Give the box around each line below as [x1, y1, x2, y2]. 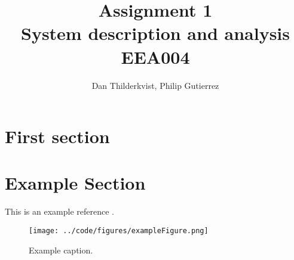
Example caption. [29, 243, 93, 256]
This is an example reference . [5, 205, 114, 218]
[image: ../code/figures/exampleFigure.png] [29, 227, 209, 235]
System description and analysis [21, 21, 290, 45]
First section [5, 124, 110, 148]
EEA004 [121, 44, 190, 69]
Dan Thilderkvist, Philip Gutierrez [91, 79, 219, 91]
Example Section [5, 171, 146, 195]
